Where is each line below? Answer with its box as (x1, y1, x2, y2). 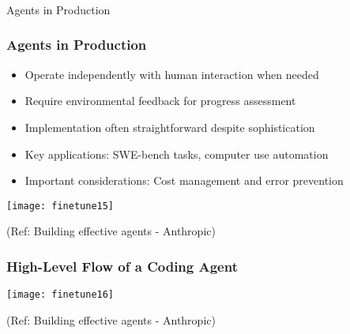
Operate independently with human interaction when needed (24, 66, 319, 82)
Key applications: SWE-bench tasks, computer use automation (24, 145, 329, 162)
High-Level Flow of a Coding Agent (6, 256, 238, 276)
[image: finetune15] (6, 200, 115, 212)
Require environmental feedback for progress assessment (24, 92, 296, 109)
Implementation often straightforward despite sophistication (24, 118, 315, 135)
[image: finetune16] (6, 289, 115, 301)
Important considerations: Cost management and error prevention (24, 172, 344, 189)
